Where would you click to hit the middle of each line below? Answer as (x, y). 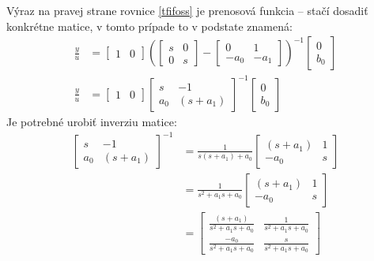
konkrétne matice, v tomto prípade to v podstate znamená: (149, 26)
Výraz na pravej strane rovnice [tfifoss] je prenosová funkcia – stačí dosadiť (187, 10)
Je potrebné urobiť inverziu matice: (92, 121)
